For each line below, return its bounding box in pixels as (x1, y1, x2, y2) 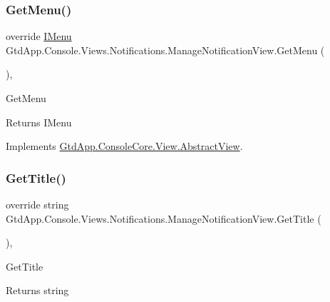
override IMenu (6, 29, 72, 44)
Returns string (6, 283, 69, 298)
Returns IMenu (6, 114, 72, 129)
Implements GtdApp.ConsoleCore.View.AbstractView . (6, 139, 243, 153)
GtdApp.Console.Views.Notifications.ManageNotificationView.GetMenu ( (6, 42, 325, 57)
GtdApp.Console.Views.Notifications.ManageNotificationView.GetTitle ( (6, 211, 321, 226)
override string (6, 197, 69, 211)
